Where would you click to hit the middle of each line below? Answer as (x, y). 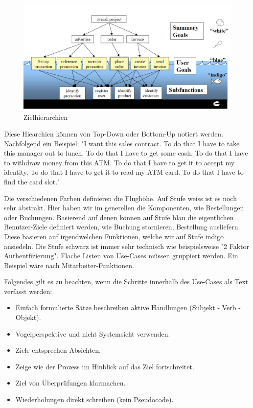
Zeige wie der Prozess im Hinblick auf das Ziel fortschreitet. (105, 366)
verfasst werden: (28, 291)
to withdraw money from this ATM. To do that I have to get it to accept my (119, 162)
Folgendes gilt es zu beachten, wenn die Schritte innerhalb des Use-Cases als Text (126, 282)
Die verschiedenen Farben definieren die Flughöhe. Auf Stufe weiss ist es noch (120, 198)
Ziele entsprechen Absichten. (58, 350)
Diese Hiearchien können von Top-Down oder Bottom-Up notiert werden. (114, 133)
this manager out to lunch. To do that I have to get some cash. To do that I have (126, 153)
